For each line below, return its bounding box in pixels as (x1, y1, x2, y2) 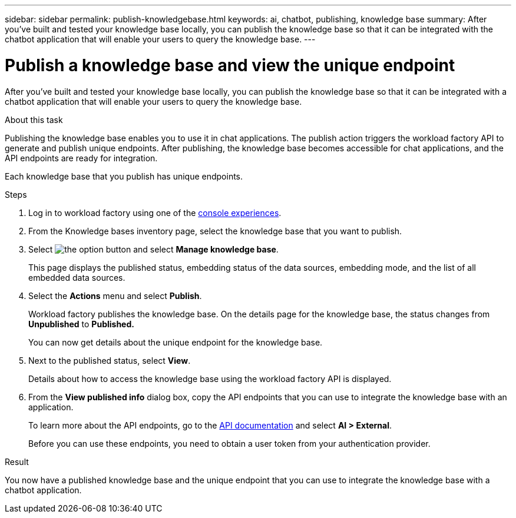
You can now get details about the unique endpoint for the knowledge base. (28, 337, 323, 347)
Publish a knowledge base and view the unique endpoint (5, 55, 455, 75)
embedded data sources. (28, 272, 125, 283)
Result (5, 456, 29, 467)
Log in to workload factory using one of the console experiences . (28, 207, 282, 218)
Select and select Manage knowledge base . (28, 244, 279, 254)
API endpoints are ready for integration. (5, 152, 158, 163)
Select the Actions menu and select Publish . (28, 290, 202, 301)
